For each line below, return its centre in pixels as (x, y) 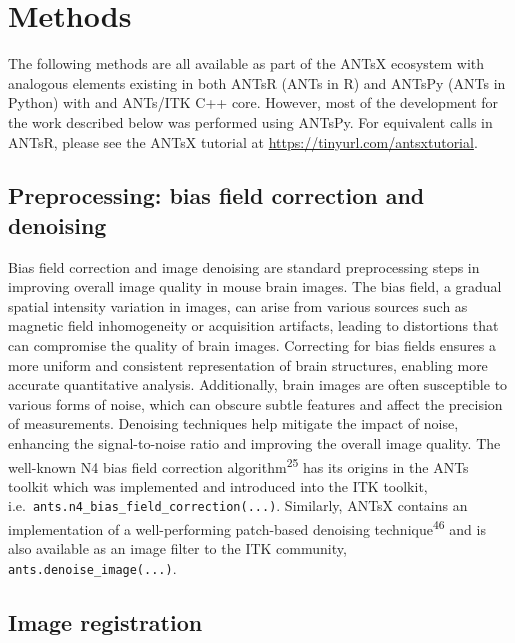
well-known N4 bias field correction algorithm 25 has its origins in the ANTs (238, 465)
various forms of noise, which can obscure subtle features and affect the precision (255, 403)
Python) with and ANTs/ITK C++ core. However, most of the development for (253, 102)
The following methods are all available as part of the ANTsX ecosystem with (246, 63)
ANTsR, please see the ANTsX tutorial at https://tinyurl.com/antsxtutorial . (243, 141)
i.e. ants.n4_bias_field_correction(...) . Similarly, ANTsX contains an (238, 505)
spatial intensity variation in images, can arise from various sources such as (238, 305)
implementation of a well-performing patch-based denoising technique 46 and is (247, 527)
